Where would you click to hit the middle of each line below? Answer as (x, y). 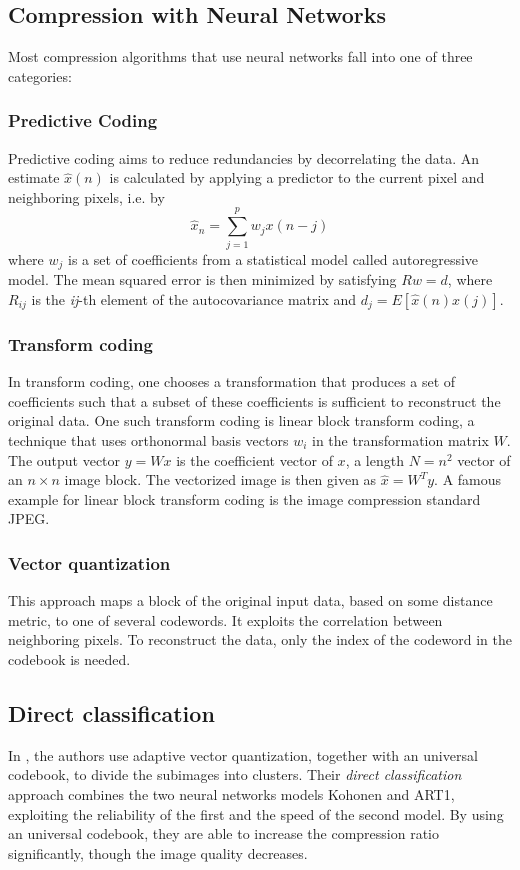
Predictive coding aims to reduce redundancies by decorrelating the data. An (244, 157)
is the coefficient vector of (254, 459)
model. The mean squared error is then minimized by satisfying (202, 278)
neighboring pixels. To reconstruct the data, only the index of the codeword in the (260, 639)
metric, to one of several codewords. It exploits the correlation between (225, 619)
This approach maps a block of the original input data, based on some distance (250, 600)
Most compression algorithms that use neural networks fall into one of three (240, 56)
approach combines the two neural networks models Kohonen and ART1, (231, 793)
